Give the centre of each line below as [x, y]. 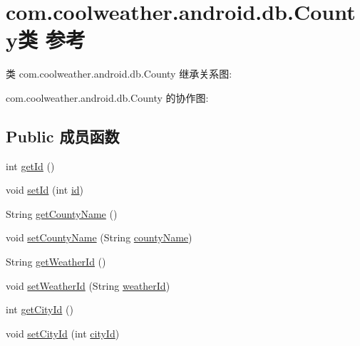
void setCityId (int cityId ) [63, 333]
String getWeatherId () [56, 262]
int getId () [30, 166]
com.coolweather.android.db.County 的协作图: [107, 97]
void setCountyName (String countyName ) [99, 237]
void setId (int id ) [45, 190]
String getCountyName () [62, 213]
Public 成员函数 [63, 136]
